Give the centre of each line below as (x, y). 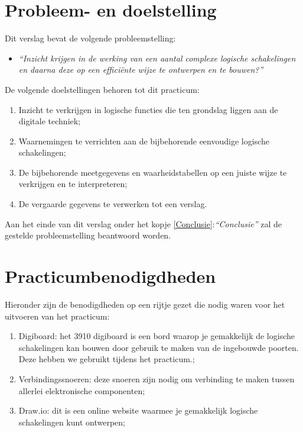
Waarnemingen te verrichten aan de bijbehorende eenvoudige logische (144, 141)
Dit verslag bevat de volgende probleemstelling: (90, 38)
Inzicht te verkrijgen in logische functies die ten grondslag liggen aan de (148, 109)
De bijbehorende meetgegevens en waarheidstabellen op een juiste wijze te (153, 172)
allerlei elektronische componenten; (82, 390)
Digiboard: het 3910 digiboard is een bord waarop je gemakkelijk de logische (157, 336)
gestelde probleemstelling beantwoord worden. (88, 235)
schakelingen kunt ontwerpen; (72, 422)
